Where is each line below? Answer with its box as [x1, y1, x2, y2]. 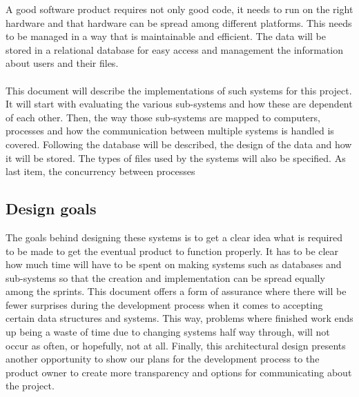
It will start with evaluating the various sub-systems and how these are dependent [6, 96, 353, 111]
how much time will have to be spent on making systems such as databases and [6, 257, 342, 272]
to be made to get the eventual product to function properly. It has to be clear [6, 243, 339, 258]
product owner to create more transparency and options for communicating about [6, 365, 352, 379]
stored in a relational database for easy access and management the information [6, 42, 343, 57]
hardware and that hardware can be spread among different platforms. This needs [6, 15, 352, 30]
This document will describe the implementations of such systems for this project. [6, 83, 352, 97]
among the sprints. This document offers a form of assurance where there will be [6, 284, 347, 298]
